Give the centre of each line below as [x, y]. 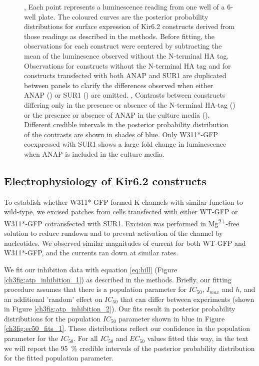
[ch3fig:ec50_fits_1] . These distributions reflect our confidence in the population [127, 328]
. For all [86, 338]
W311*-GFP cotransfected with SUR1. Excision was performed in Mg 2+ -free [122, 222]
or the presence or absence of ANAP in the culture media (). [117, 114]
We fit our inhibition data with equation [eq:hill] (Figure [91, 269]
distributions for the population [52, 318]
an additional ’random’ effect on [53, 299]
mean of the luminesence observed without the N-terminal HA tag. [126, 55]
